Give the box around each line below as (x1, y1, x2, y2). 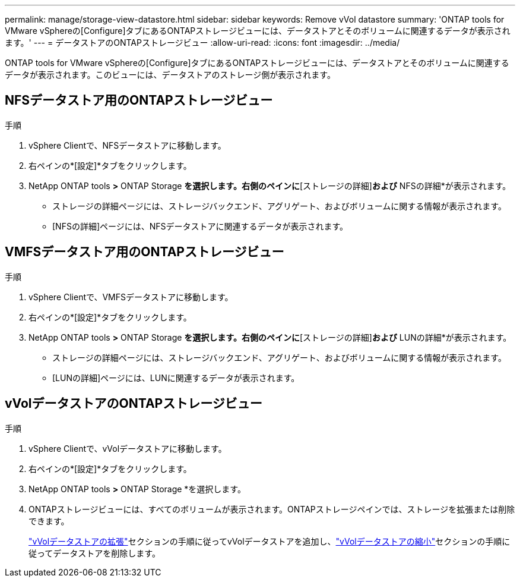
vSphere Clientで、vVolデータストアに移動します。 (28, 443, 227, 454)
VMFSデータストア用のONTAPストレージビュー (5, 244, 284, 260)
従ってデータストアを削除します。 (28, 548, 160, 558)
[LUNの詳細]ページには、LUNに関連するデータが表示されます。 (52, 372, 300, 383)
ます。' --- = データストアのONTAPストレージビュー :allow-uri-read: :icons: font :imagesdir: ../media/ (5, 37, 400, 48)
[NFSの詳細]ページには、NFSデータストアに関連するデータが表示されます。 (52, 221, 348, 231)
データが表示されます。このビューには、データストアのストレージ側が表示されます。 (5, 70, 335, 80)
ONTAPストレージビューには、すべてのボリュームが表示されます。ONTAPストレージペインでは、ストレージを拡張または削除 (28, 504, 515, 514)
